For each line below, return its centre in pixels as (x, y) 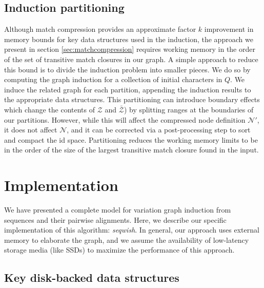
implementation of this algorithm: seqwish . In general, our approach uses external (132, 230)
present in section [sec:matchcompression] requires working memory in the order (130, 49)
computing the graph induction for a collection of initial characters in (113, 79)
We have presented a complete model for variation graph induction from (118, 210)
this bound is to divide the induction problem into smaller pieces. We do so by (127, 69)
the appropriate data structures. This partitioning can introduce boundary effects (132, 99)
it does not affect (31, 130)
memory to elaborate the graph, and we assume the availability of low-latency (127, 239)
